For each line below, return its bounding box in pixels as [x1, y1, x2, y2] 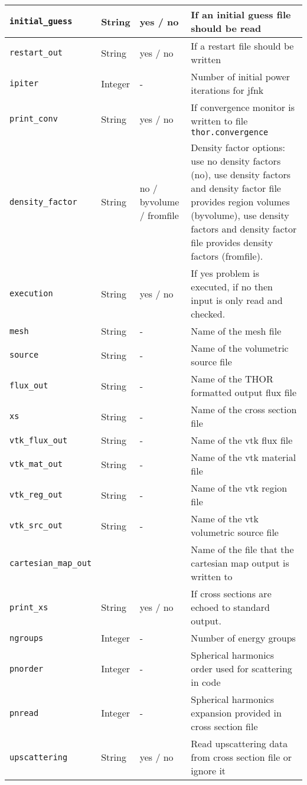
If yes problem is [191, 266, 260, 280]
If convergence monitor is [191, 100, 295, 114]
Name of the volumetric [191, 341, 289, 355]
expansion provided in [191, 706, 282, 719]
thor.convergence [191, 127, 269, 137]
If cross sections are [191, 587, 272, 600]
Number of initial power [191, 70, 290, 83]
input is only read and [191, 293, 283, 307]
